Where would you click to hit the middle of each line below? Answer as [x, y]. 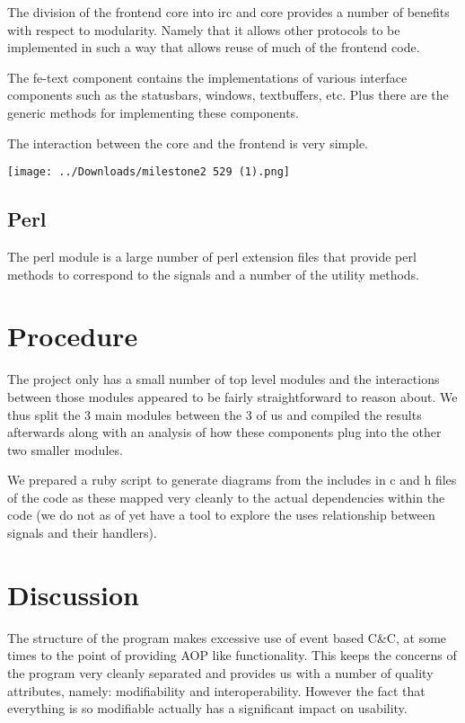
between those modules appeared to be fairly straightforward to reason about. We [232, 396]
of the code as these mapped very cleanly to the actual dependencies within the [226, 497]
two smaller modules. [65, 449]
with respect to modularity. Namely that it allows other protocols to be [204, 29]
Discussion [73, 594]
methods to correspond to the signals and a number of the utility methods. [214, 274]
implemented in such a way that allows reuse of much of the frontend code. [214, 47]
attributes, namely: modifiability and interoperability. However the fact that [216, 690]
